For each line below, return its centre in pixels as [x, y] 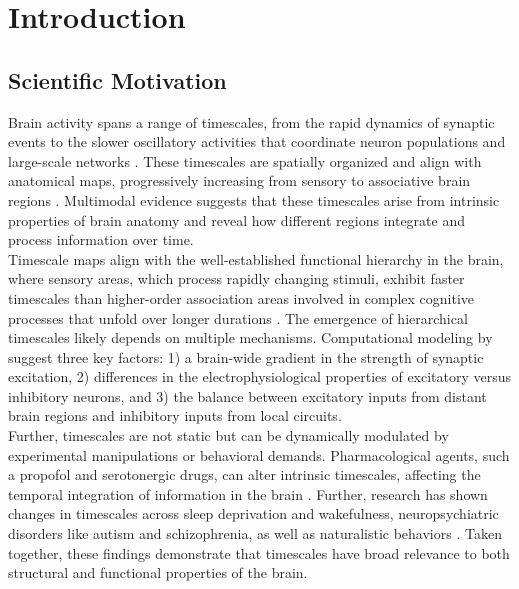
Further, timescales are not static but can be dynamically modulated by [228, 435]
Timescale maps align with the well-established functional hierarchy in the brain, [256, 258]
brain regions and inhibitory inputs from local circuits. [175, 415]
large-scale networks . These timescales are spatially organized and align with [245, 160]
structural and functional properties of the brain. [158, 572]
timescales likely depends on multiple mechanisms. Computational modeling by [250, 337]
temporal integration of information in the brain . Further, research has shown [248, 493]
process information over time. [101, 239]
